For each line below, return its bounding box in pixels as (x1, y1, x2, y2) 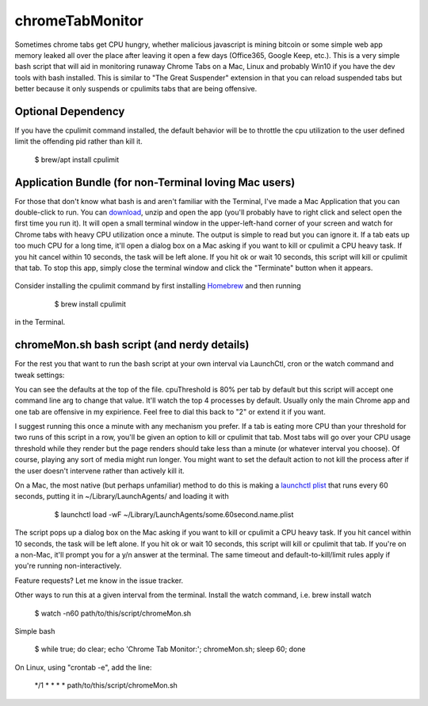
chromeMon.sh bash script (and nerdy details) (14, 338, 250, 352)
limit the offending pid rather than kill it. (14, 137, 143, 146)
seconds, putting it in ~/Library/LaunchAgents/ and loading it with (14, 492, 229, 501)
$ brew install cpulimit (54, 299, 126, 309)
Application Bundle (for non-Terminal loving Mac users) (14, 176, 296, 189)
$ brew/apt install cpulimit (34, 155, 120, 164)
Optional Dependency (14, 104, 125, 118)
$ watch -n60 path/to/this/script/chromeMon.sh (34, 608, 192, 618)
